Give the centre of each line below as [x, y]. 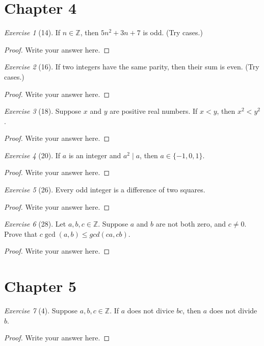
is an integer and [95, 155]
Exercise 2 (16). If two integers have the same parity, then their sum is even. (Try [132, 67]
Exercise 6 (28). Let [35, 224]
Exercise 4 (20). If [32, 155]
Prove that [21, 233]
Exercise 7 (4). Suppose [41, 311]
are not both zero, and [191, 224]
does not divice [151, 311]
